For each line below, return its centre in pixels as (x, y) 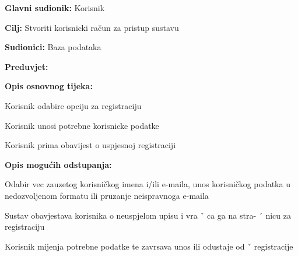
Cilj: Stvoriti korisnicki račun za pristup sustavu (92, 27)
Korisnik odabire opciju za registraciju (73, 105)
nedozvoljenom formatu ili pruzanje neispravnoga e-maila (107, 195)
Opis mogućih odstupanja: (58, 164)
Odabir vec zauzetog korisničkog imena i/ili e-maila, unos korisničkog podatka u (148, 184)
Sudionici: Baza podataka (53, 47)
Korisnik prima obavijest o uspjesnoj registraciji (90, 145)
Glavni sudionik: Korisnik (55, 8)
